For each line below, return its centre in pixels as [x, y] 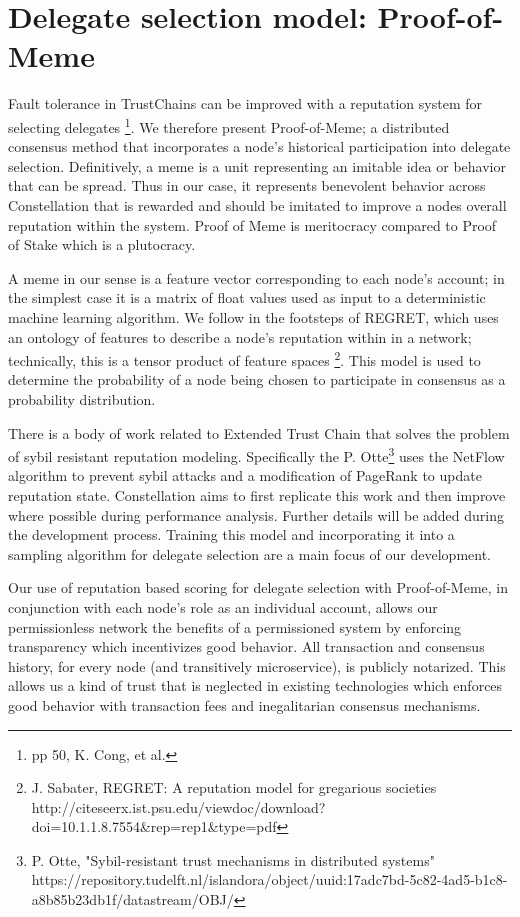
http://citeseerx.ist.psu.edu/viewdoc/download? [178, 806]
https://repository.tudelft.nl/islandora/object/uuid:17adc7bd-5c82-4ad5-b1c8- [269, 879]
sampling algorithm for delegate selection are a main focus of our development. [249, 553]
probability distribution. [82, 398]
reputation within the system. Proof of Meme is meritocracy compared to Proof [252, 224]
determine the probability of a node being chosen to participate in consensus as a [257, 379]
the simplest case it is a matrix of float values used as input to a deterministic [247, 297]
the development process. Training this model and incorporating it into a [231, 534]
